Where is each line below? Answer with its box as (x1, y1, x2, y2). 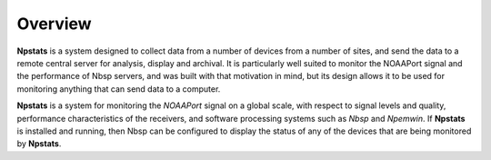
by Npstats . (16, 138, 62, 149)
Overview (16, 14, 92, 34)
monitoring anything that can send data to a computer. (16, 83, 221, 95)
